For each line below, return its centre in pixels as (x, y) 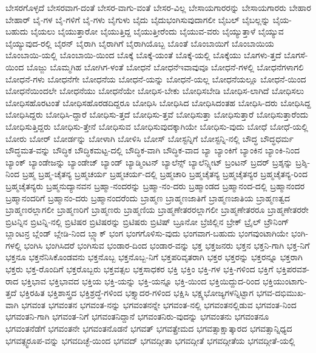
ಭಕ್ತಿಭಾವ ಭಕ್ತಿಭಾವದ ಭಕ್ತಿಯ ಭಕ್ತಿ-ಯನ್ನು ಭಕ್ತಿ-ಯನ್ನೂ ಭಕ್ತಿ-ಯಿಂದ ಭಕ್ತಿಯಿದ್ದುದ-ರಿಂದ (141, 281)
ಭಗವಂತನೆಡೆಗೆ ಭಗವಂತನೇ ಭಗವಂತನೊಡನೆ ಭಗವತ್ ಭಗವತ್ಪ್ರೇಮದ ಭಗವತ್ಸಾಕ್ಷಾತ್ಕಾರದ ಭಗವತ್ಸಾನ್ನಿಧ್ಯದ (149, 328)
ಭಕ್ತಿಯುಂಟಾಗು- (285, 281)
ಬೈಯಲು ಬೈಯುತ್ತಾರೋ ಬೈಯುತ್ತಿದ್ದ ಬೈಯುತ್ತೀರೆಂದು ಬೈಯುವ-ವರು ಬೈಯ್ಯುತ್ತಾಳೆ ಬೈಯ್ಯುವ (157, 31)
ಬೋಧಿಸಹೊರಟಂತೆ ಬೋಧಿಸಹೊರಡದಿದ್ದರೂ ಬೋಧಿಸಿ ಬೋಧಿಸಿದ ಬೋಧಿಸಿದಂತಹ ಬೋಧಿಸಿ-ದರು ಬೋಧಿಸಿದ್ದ (158, 102)
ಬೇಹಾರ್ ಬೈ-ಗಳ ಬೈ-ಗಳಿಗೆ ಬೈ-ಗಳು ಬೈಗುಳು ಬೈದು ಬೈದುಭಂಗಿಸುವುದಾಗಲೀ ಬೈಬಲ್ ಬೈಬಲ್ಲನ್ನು (138, 19)
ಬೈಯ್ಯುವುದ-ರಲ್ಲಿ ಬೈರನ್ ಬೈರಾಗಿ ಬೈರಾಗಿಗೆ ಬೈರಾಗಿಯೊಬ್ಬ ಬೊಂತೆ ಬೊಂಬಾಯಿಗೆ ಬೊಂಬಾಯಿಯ (140, 43)
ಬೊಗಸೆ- (296, 55)
